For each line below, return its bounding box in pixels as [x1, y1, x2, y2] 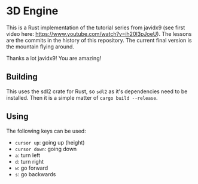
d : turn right [14, 158, 44, 165]
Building [6, 72, 38, 82]
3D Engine [6, 4, 59, 18]
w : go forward [14, 164, 48, 171]
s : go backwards [14, 170, 56, 177]
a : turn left [14, 151, 41, 159]
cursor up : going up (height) [14, 139, 85, 146]
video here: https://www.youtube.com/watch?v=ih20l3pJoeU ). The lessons [6, 30, 192, 37]
